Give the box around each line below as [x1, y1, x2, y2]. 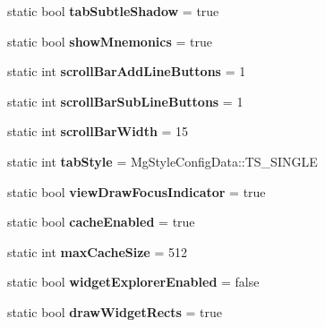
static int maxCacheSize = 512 [7, 242, 187, 261]
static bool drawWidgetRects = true [7, 302, 223, 321]
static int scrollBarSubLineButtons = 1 [7, 91, 244, 110]
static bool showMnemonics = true [7, 31, 213, 50]
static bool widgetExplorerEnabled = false [7, 272, 260, 291]
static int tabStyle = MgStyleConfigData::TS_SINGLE [7, 151, 318, 170]
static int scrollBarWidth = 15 [7, 122, 189, 141]
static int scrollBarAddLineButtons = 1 [7, 62, 246, 81]
